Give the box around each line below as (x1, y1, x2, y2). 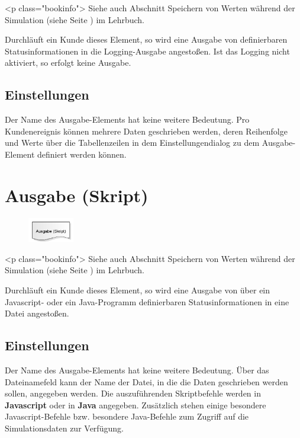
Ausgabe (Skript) (5, 183, 149, 207)
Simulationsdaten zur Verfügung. (5, 422, 124, 434)
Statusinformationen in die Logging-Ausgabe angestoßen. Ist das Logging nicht (5, 44, 290, 57)
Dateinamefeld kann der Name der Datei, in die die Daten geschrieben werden (5, 375, 288, 388)
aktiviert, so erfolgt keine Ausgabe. (5, 56, 131, 69)
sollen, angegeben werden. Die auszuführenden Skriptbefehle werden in (5, 387, 261, 399)
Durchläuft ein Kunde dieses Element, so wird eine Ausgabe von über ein (5, 284, 270, 296)
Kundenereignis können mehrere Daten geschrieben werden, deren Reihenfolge (5, 124, 288, 137)
